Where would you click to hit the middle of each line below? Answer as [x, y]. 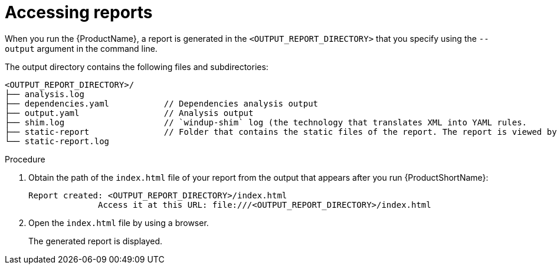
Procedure [25, 159]
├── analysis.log [45, 94]
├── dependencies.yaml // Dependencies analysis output [162, 103]
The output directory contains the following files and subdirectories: [137, 67]
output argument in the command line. [81, 48]
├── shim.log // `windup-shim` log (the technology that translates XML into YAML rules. [266, 122]
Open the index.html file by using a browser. [119, 222]
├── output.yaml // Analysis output [129, 113]
